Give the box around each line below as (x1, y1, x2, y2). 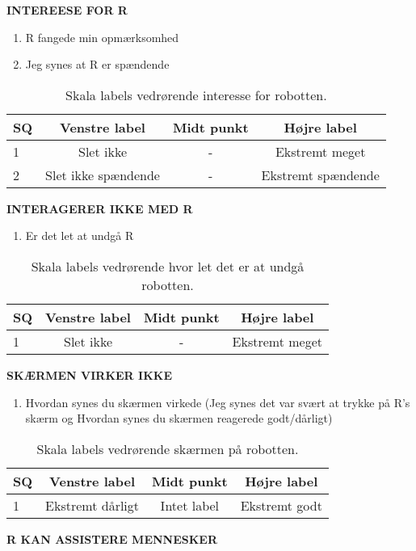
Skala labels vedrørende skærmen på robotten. (36, 439, 299, 458)
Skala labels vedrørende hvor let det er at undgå (31, 256, 305, 275)
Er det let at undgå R (25, 227, 134, 244)
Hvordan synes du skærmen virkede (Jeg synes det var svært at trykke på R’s (25, 393, 410, 410)
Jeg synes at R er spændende (25, 56, 170, 73)
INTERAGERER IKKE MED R (6, 200, 193, 217)
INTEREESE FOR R (6, 2, 128, 18)
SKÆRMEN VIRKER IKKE (6, 366, 172, 383)
